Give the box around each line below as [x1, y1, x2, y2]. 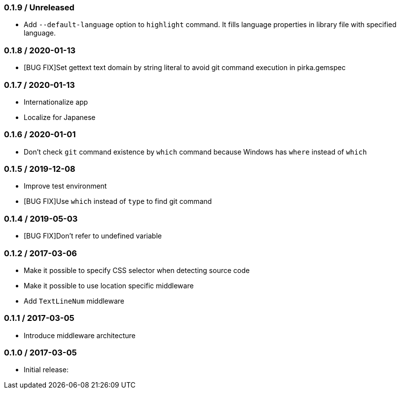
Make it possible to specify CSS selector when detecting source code [24, 266, 250, 275]
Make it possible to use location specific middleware [24, 281, 194, 290]
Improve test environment [24, 182, 107, 191]
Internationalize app [24, 97, 88, 106]
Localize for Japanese [24, 113, 96, 121]
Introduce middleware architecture [24, 331, 136, 340]
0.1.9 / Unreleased [4, 2, 74, 12]
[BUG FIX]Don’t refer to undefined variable [24, 232, 162, 240]
